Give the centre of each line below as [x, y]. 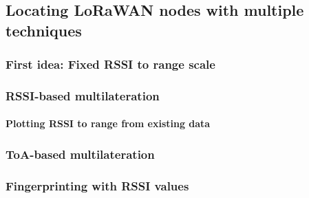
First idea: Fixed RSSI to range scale [110, 64]
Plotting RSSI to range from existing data [108, 123]
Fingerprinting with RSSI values [97, 185]
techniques [44, 30]
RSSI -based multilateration [83, 95]
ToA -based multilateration [80, 154]
